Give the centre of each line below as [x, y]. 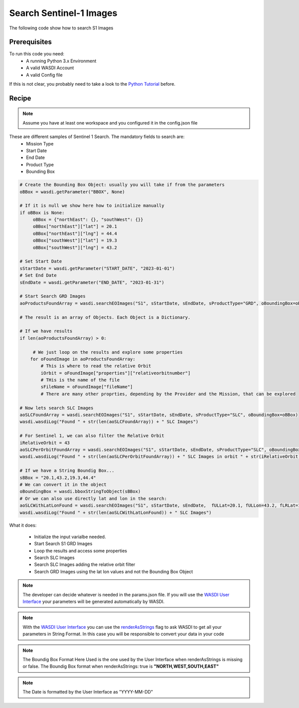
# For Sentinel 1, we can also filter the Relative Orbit [92, 436]
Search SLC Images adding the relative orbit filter [85, 565]
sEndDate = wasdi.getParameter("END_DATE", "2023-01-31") [92, 282]
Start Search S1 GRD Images [63, 544]
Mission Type [40, 143]
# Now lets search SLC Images [57, 408]
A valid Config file [44, 75]
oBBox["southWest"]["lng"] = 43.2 [75, 247]
